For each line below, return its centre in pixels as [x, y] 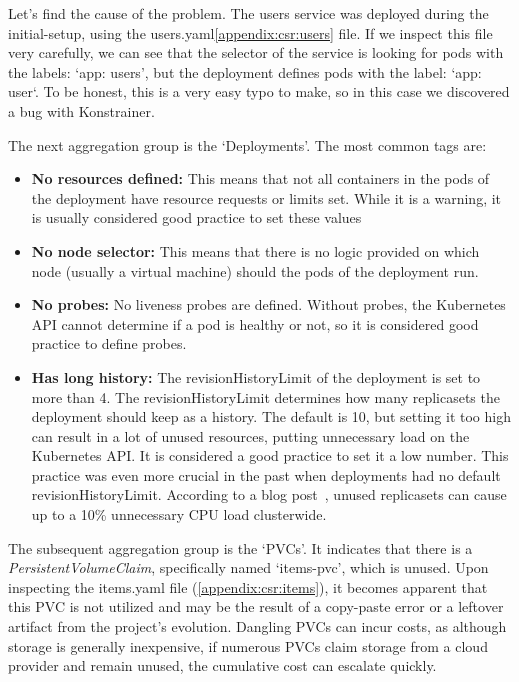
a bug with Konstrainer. [81, 110]
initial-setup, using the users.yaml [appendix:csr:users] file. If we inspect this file [250, 32]
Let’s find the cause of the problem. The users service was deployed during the [248, 13]
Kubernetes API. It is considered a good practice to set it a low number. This [270, 455]
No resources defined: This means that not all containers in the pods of [260, 178]
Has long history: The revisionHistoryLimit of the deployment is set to [256, 376]
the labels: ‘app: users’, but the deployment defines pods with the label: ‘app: [245, 71]
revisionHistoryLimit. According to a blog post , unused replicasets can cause [269, 494]
